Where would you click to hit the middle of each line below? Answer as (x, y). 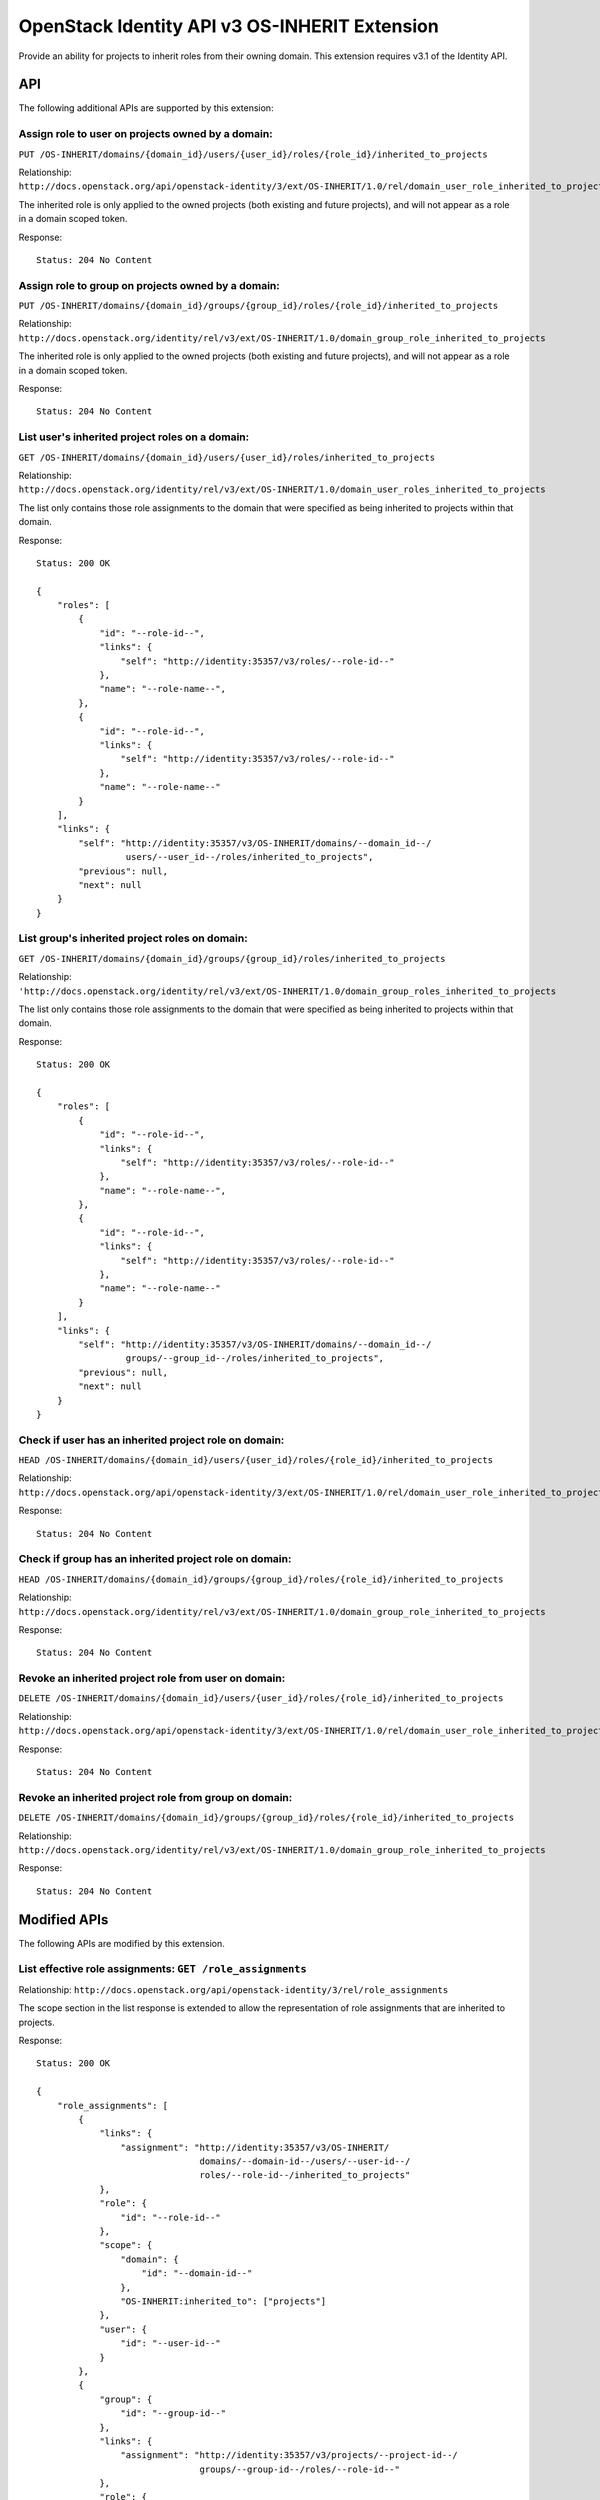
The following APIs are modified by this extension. (121, 1943)
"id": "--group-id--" (173, 2413)
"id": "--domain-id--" (197, 2273)
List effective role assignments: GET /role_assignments (162, 1969)
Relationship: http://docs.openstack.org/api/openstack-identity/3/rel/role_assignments (233, 1989)
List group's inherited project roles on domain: (133, 938)
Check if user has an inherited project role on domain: (151, 1440)
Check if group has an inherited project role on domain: (155, 1559)
